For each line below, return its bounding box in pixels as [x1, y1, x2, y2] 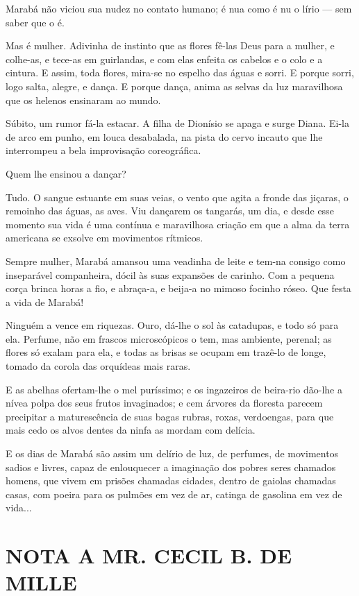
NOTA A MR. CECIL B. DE [6, 541, 292, 570]
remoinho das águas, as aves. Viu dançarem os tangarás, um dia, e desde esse [6, 203, 334, 218]
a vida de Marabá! [6, 294, 84, 309]
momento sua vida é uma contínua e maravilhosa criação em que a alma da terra [6, 216, 350, 231]
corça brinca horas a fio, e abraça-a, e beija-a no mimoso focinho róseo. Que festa [6, 281, 351, 296]
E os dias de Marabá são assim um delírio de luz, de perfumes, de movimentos [6, 446, 339, 461]
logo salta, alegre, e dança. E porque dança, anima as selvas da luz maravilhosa [6, 78, 343, 93]
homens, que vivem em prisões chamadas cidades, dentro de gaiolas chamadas [6, 473, 336, 488]
